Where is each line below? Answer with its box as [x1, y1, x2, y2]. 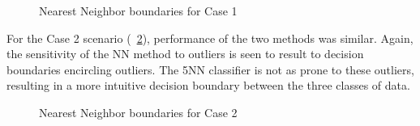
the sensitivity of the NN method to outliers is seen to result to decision [6, 45, 364, 62]
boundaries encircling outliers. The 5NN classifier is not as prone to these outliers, [6, 61, 414, 78]
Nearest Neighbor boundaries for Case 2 [39, 103, 238, 120]
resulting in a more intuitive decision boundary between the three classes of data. [6, 77, 410, 94]
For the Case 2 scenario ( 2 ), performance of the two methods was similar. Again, [6, 29, 414, 46]
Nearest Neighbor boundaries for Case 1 [39, 2, 238, 19]
